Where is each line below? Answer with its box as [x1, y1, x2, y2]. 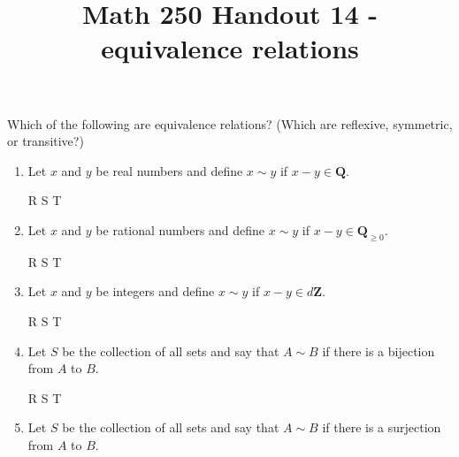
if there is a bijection [322, 341, 435, 360]
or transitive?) [7, 132, 84, 150]
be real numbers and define [96, 161, 243, 179]
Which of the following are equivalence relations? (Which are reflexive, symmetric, [7, 114, 453, 133]
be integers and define [96, 282, 215, 301]
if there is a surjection [322, 418, 441, 437]
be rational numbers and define [96, 220, 265, 239]
